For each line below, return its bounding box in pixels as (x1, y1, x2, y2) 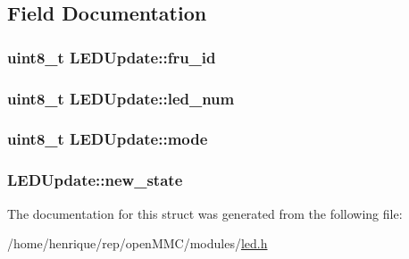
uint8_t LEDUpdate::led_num (7, 87, 235, 109)
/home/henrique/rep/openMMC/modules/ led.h (7, 234, 268, 253)
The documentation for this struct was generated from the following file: (7, 204, 403, 222)
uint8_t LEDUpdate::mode (7, 128, 208, 150)
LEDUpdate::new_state (7, 169, 183, 191)
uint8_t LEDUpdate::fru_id (7, 46, 216, 68)
